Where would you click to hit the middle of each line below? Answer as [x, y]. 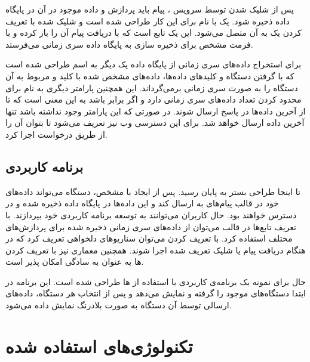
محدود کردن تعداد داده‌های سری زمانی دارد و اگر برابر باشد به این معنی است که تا [154, 99]
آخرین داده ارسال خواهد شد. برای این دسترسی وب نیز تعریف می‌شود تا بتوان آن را [155, 123]
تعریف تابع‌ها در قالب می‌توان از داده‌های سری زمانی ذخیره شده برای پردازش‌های [151, 226]
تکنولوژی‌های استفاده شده [99, 346]
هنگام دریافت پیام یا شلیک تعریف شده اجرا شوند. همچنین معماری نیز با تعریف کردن [156, 250]
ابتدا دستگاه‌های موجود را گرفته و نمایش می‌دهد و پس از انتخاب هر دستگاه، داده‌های [156, 293]
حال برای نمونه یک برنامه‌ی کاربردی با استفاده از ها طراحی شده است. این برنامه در [156, 281]
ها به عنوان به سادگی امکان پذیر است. [75, 262]
